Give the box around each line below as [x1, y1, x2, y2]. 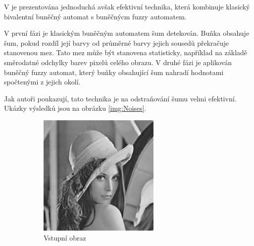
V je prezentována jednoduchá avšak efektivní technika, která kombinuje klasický [4, 1, 250, 11]
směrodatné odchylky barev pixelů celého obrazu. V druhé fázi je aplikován [4, 57, 232, 67]
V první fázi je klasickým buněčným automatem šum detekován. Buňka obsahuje [4, 28, 250, 38]
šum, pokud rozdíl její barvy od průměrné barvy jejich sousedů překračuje [4, 37, 229, 48]
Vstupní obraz [44, 232, 86, 243]
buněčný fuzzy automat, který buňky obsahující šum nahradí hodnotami [4, 67, 224, 77]
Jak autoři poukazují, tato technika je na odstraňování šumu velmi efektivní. [4, 93, 237, 103]
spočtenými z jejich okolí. [4, 77, 81, 87]
